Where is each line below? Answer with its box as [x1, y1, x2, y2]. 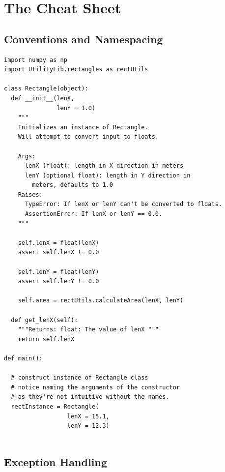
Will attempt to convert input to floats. [18, 133, 159, 141]
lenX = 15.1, [67, 413, 110, 420]
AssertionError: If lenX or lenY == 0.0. [25, 210, 163, 218]
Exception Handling [4, 454, 107, 469]
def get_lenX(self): [11, 316, 78, 324]
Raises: [18, 191, 43, 198]
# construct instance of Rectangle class [11, 374, 148, 382]
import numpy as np [4, 56, 67, 63]
